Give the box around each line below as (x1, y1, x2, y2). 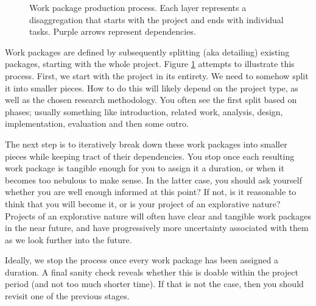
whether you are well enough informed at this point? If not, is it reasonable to (5, 185, 297, 198)
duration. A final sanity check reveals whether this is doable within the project (5, 265, 298, 278)
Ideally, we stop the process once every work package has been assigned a (5, 254, 278, 266)
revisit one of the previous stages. (5, 290, 130, 302)
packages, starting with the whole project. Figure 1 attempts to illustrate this (5, 57, 295, 70)
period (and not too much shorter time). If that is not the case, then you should (5, 277, 304, 290)
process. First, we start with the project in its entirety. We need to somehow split (5, 69, 309, 82)
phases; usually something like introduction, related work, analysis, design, (5, 105, 283, 118)
